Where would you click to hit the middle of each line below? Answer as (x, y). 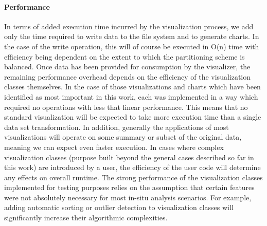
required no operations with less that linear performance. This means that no (126, 107)
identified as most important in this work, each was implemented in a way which (131, 96)
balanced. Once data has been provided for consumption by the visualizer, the (127, 67)
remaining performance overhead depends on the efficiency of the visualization (128, 76)
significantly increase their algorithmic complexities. (86, 218)
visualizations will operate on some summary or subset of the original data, (123, 137)
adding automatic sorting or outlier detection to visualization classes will (119, 207)
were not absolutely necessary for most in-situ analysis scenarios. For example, (128, 197)
